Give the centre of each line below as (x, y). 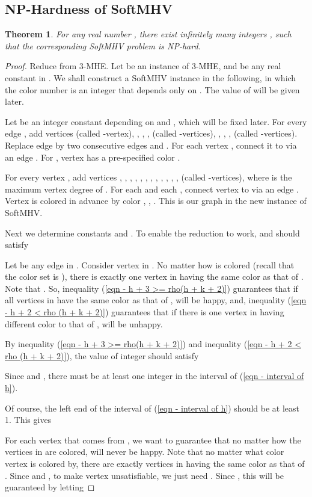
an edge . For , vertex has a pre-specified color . (93, 157)
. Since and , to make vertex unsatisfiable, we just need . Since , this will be (144, 475)
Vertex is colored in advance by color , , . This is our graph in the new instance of (156, 201)
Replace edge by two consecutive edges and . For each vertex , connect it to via (151, 145)
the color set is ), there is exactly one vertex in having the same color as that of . (154, 276)
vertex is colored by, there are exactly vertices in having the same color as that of (155, 464)
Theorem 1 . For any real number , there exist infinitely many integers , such (148, 34)
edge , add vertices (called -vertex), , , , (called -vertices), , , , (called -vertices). (151, 133)
